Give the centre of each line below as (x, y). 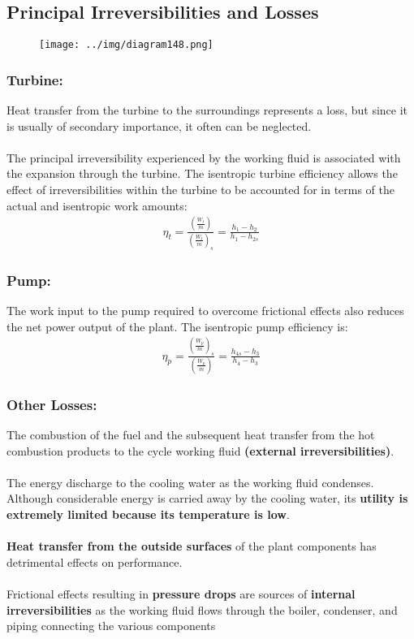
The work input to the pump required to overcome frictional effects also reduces (205, 311)
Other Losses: (52, 404)
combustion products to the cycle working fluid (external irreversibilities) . (201, 450)
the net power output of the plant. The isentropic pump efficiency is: (177, 326)
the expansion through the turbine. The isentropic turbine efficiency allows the (202, 173)
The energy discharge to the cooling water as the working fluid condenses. (190, 482)
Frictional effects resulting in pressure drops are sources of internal (181, 594)
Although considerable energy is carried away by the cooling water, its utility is (207, 498)
